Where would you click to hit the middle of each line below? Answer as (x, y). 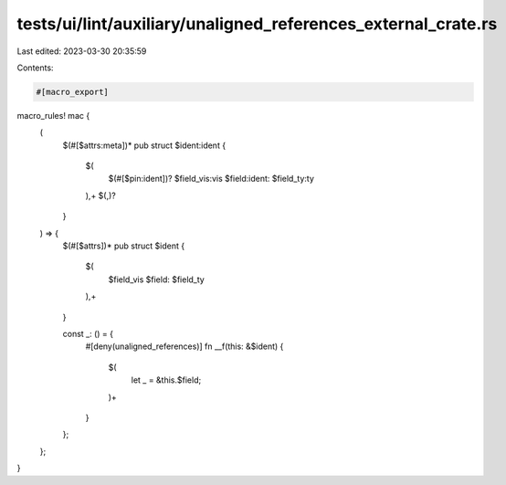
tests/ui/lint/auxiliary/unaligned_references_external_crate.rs (257, 24)
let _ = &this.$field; (166, 380)
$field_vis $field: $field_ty (156, 279)
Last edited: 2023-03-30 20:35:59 (82, 51)
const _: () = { (88, 333)
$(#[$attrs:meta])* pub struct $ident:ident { (144, 145)
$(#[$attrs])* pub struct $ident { (124, 246)
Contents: (35, 68)
